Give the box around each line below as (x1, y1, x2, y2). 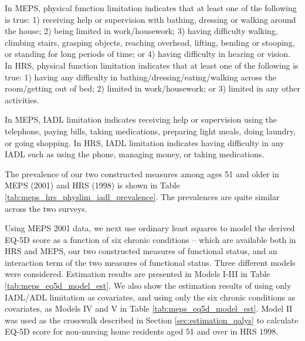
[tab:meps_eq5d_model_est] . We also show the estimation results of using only (5, 279, 292, 292)
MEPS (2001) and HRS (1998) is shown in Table (5, 179, 180, 191)
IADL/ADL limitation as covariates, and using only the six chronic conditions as (5, 291, 296, 303)
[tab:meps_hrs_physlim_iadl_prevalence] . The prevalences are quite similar (5, 190, 280, 202)
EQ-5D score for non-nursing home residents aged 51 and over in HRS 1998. (5, 325, 279, 337)
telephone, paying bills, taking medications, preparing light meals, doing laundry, (5, 124, 296, 137)
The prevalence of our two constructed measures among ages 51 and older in (5, 167, 279, 180)
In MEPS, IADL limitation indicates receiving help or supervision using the (5, 113, 277, 126)
